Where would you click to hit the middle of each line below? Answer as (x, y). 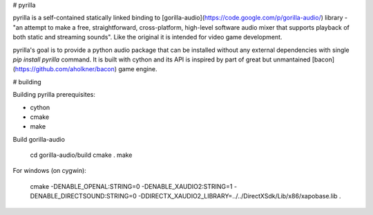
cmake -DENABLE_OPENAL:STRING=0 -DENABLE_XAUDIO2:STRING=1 (131, 186)
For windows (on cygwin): (49, 171)
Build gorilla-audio (39, 139)
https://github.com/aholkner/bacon (65, 69)
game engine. (138, 69)
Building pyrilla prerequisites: (54, 95)
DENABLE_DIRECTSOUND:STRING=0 (84, 196)
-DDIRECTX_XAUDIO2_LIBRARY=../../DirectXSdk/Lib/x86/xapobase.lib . (240, 196)
